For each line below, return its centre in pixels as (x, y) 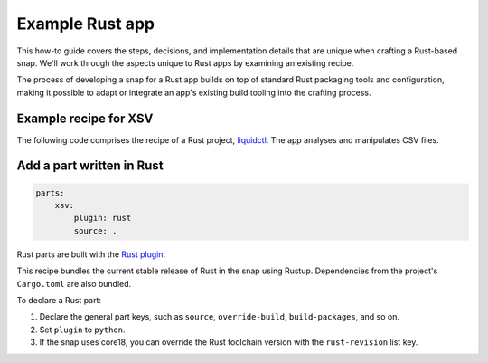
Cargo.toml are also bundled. (74, 283)
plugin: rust (103, 218)
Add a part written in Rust (90, 166)
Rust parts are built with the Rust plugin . (91, 254)
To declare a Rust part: (59, 300)
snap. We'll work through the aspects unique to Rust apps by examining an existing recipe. (185, 62)
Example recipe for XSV (85, 118)
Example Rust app (86, 24)
